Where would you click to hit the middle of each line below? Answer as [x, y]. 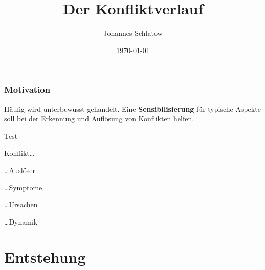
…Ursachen [21, 204]
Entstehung [45, 256]
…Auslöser [20, 170]
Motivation [27, 90]
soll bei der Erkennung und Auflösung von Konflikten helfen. [99, 119]
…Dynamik [21, 221]
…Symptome [23, 187]
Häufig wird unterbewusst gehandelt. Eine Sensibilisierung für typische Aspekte [132, 108]
